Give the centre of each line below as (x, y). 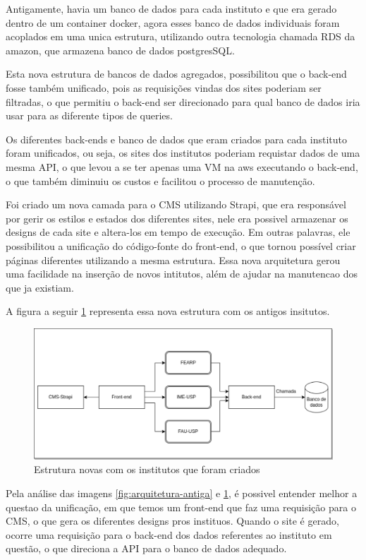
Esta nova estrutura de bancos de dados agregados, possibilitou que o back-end (176, 74)
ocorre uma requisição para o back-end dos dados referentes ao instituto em (169, 534)
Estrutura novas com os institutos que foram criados (147, 469)
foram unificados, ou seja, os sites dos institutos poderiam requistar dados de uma (183, 153)
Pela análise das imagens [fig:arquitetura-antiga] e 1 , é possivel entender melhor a (182, 493)
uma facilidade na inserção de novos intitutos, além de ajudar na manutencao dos (182, 274)
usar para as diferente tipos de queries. (89, 115)
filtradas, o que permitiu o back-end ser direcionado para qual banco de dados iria (183, 101)
